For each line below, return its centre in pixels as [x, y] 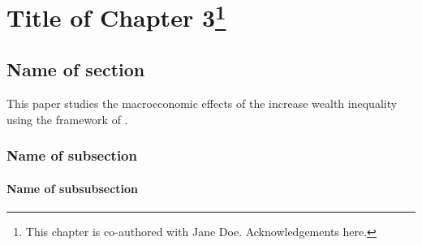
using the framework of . [67, 119]
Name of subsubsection [73, 188]
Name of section [76, 69]
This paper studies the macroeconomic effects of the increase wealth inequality [202, 103]
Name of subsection [72, 155]
